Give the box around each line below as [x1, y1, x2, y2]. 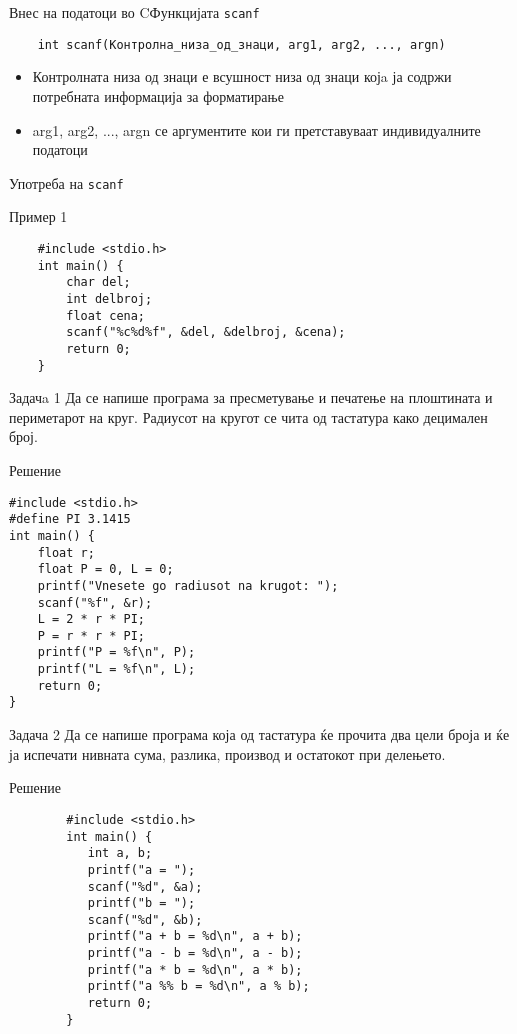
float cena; [66, 308, 146, 323]
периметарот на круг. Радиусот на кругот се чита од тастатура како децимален [9, 406, 488, 427]
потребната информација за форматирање [32, 85, 284, 106]
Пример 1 [9, 206, 68, 227]
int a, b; [87, 846, 153, 861]
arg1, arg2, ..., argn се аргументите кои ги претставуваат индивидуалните [32, 119, 481, 140]
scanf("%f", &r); [37, 595, 153, 610]
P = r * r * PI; [37, 628, 146, 643]
